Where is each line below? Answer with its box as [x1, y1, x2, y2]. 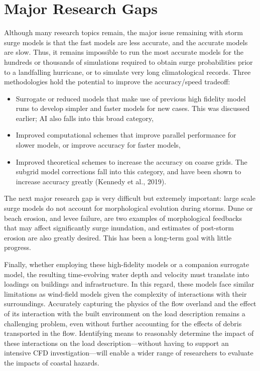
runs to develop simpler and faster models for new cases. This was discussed [16, 103, 250, 113]
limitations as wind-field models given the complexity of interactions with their [4, 288, 247, 299]
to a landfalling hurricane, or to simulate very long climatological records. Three [4, 66, 251, 77]
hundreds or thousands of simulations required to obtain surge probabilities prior [4, 56, 253, 67]
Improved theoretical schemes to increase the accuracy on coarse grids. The [16, 156, 247, 167]
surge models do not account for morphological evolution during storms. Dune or [4, 203, 253, 213]
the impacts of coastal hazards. [4, 357, 99, 367]
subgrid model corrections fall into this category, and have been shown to [16, 166, 241, 177]
